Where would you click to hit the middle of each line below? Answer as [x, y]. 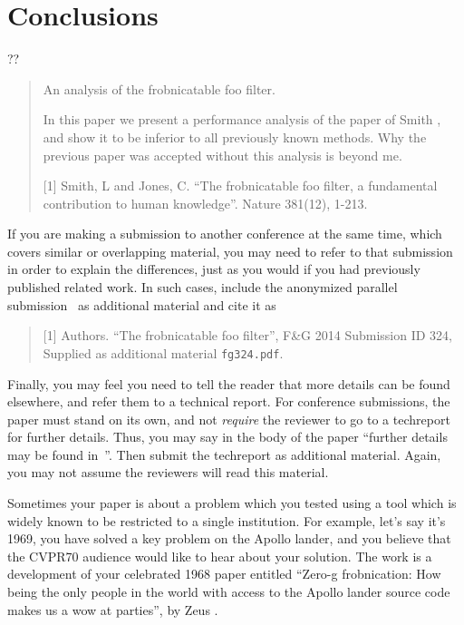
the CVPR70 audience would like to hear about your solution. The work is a [220, 556]
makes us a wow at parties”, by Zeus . [113, 609]
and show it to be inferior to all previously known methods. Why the [235, 137]
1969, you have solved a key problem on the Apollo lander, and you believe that [229, 538]
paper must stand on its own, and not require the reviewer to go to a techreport [229, 419]
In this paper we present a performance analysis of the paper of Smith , [242, 119]
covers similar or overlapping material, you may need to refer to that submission [230, 251]
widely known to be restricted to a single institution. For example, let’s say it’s [227, 520]
